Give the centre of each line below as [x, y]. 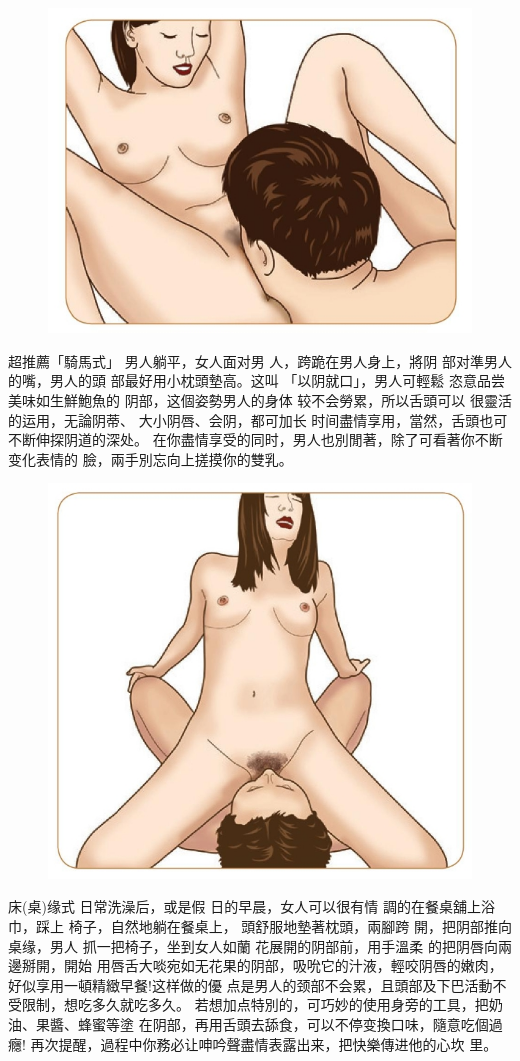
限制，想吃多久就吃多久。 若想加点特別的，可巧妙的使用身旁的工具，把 [255, 1004]
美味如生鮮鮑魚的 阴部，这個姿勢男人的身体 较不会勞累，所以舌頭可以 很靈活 [260, 399]
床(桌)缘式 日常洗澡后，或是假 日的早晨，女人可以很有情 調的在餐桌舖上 [244, 906]
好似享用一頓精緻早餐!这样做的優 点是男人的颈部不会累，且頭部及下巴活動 [250, 984]
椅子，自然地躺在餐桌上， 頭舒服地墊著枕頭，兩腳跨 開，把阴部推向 [290, 926]
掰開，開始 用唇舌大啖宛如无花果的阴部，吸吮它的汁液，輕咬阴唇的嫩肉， [262, 965]
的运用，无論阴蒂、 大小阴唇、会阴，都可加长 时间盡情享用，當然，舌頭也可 [258, 419]
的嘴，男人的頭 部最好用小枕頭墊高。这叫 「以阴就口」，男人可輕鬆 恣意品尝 [256, 380]
